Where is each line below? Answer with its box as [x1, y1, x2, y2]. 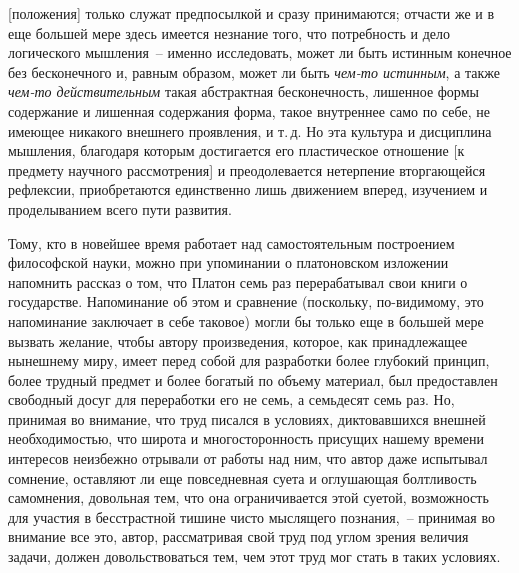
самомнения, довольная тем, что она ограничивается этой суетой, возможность [8, 487, 489, 508]
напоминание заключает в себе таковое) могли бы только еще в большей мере [8, 310, 484, 331]
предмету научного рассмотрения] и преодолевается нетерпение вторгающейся [8, 159, 486, 180]
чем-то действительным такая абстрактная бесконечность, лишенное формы [8, 81, 479, 102]
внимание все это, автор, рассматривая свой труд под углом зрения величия [8, 526, 469, 547]
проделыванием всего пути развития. [8, 198, 232, 219]
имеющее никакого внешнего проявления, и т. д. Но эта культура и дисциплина [8, 120, 492, 141]
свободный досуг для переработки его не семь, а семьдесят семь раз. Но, [8, 389, 455, 410]
